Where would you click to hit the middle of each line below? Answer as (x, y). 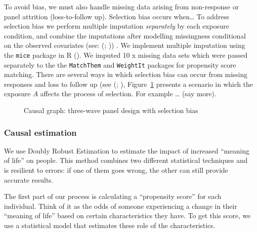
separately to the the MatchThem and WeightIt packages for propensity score (120, 64)
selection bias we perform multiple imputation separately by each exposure (117, 26)
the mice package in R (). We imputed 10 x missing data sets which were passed (126, 55)
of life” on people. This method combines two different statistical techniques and (126, 160)
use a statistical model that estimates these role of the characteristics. (110, 225)
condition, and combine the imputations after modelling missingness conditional (125, 35)
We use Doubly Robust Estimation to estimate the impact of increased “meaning (127, 150)
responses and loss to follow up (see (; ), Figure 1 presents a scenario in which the (128, 84)
